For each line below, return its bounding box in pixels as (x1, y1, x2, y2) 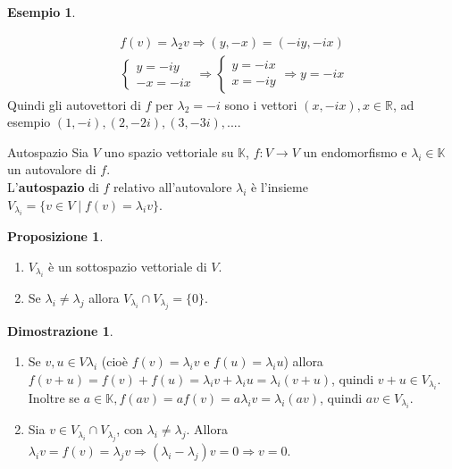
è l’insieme (251, 178, 308, 197)
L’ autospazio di (7, 178, 99, 197)
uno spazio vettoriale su (104, 142, 234, 161)
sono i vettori (224, 95, 297, 113)
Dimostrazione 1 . (7, 322, 113, 340)
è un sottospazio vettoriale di (48, 256, 207, 275)
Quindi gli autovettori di (7, 95, 141, 113)
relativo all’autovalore (113, 178, 232, 197)
